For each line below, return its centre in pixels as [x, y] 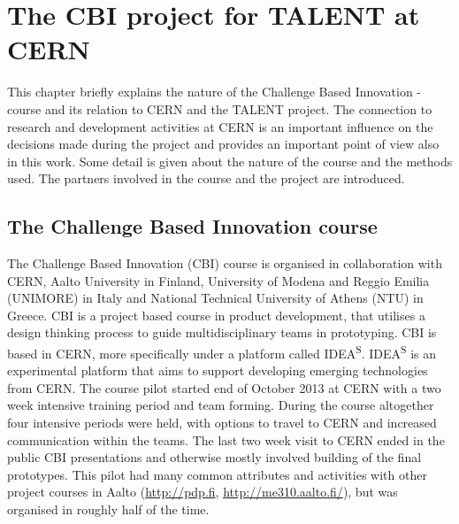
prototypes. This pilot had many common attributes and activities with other [217, 474]
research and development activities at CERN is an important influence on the [220, 126]
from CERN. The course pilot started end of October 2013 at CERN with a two [224, 387]
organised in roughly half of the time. [108, 509]
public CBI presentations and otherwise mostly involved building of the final [214, 457]
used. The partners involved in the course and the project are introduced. [206, 178]
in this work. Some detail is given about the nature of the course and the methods [230, 161]
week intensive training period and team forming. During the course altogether [221, 405]
